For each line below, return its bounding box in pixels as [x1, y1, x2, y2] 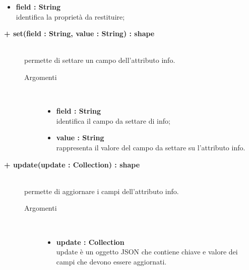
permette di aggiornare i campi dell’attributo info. [24, 186, 179, 196]
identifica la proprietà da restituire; [16, 11, 125, 22]
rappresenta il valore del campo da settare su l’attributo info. [56, 142, 245, 152]
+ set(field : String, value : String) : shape [4, 28, 155, 39]
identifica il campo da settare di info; [56, 115, 170, 126]
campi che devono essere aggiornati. [56, 256, 167, 266]
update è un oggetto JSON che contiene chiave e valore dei [56, 246, 238, 257]
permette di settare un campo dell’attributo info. [24, 55, 175, 65]
